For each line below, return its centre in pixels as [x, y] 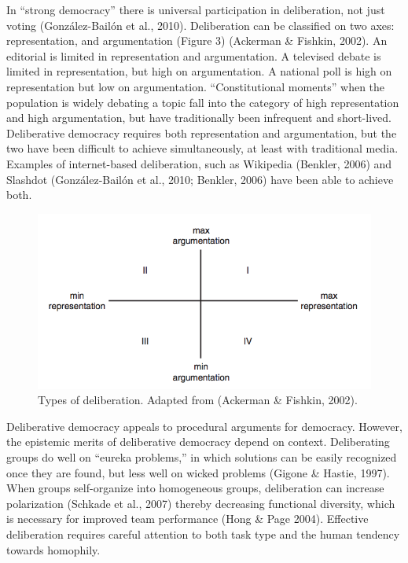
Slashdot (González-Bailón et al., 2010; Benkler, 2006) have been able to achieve [200, 179]
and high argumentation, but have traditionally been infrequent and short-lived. [199, 118]
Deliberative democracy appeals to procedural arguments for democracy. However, [204, 426]
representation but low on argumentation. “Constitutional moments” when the [196, 86]
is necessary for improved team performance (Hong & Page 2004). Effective [187, 519]
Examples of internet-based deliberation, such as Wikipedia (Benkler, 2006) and [199, 163]
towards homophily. [53, 549]
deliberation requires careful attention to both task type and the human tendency [203, 534]
